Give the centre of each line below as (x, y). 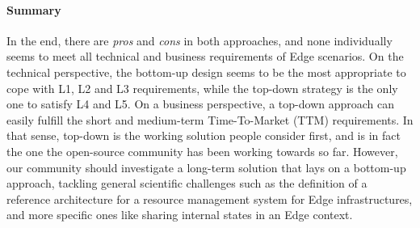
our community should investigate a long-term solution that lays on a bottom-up (206, 167)
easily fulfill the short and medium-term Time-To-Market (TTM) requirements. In (210, 119)
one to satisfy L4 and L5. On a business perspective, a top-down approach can (201, 104)
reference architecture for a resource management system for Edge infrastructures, (210, 198)
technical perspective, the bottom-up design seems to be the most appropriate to (206, 72)
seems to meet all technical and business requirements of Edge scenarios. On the (205, 56)
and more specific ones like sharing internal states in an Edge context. (180, 215)
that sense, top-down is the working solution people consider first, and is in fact (204, 135)
